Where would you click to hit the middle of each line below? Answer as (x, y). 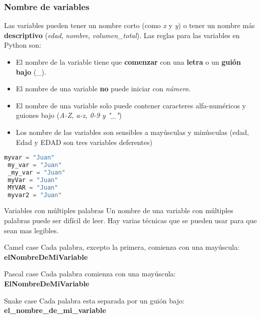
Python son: (23, 45)
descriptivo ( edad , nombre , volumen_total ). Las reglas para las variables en (122, 35)
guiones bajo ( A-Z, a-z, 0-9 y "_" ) (69, 115)
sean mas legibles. (31, 230)
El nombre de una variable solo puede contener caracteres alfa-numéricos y (131, 105)
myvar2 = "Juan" (35, 195)
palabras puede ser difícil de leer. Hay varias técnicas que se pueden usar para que (130, 220)
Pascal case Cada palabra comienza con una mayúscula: (90, 274)
